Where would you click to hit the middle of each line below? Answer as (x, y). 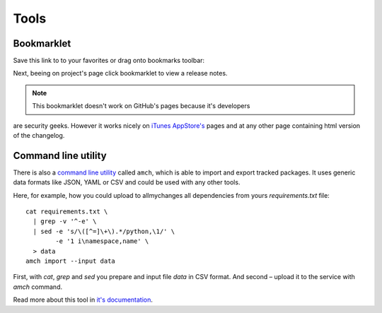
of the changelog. (39, 136)
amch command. (38, 287)
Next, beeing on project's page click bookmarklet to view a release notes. (120, 73)
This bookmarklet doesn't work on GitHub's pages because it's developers (141, 106)
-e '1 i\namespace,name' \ (102, 241)
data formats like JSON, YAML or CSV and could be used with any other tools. (127, 182)
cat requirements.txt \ (67, 212)
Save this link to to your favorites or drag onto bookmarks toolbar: (109, 61)
